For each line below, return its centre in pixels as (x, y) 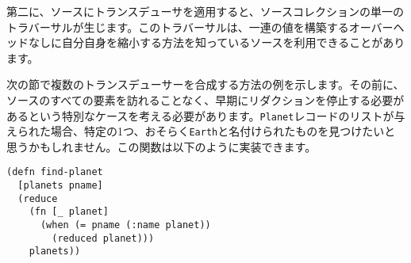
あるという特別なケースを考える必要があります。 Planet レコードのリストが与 (206, 115)
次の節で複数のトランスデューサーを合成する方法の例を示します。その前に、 (205, 84)
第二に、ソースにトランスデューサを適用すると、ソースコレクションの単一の (205, 11)
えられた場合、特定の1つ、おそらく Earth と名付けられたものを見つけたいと (201, 131)
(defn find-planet (55, 172)
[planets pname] (60, 186)
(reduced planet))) (103, 238)
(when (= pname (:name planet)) (125, 225)
